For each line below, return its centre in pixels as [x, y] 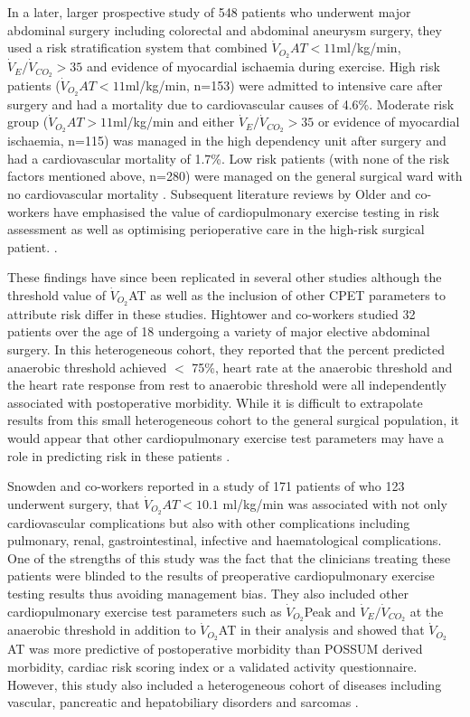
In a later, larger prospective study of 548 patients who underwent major [209, 12]
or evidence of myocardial [389, 122]
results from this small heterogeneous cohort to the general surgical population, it [234, 420]
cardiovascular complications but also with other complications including [209, 522]
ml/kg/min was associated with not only [335, 503]
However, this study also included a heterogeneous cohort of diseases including [225, 684]
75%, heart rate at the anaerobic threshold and [322, 367]
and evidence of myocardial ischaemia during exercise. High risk [263, 66]
